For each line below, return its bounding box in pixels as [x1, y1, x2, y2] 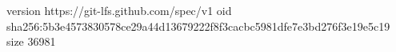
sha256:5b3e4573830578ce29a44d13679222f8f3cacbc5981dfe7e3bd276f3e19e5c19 [6, 17, 390, 34]
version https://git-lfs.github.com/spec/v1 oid [6, 2, 232, 18]
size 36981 [6, 33, 56, 50]
